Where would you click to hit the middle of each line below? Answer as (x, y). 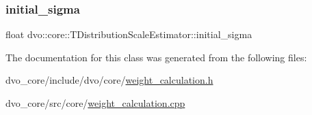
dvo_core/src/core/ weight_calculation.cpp (95, 103)
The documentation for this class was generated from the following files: (156, 57)
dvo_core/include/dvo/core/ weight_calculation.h (109, 80)
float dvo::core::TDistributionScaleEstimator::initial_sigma (129, 34)
